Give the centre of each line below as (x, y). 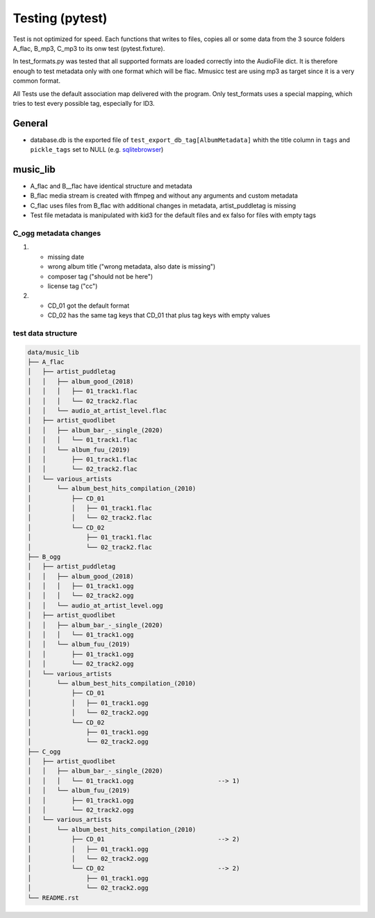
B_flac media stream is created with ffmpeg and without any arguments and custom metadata (164, 196)
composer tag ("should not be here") (100, 276)
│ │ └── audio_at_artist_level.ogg (95, 605)
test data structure (45, 333)
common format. (36, 81)
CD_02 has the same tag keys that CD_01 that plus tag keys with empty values (159, 315)
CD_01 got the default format (89, 306)
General (31, 123)
